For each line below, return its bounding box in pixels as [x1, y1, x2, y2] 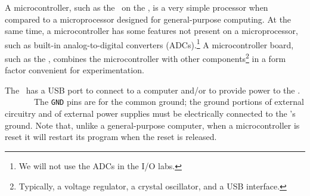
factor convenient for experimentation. [5, 64, 144, 76]
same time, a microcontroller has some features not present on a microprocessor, [5, 24, 298, 37]
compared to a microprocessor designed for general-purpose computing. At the [5, 13, 292, 25]
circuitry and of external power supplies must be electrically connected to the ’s [5, 107, 296, 120]
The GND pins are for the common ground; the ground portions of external [33, 95, 304, 108]
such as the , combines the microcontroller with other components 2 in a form [5, 51, 286, 64]
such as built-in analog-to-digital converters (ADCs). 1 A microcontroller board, [5, 36, 294, 51]
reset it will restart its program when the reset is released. [5, 130, 217, 143]
